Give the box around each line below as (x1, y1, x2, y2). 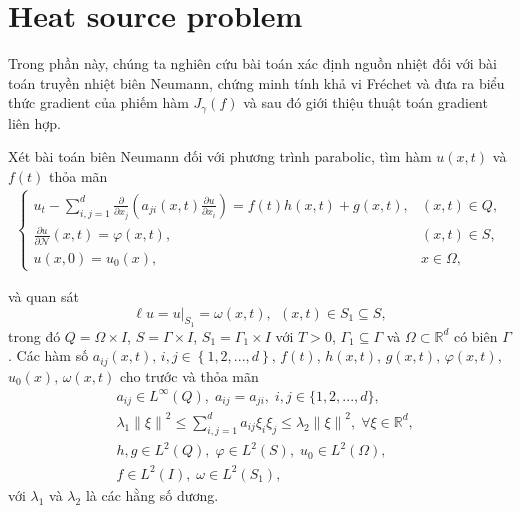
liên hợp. (8, 112, 61, 133)
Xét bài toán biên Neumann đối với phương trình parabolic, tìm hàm (8, 146, 432, 167)
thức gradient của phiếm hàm (8, 92, 189, 113)
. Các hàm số (8, 345, 89, 366)
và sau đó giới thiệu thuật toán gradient (243, 92, 488, 113)
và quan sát (8, 286, 79, 307)
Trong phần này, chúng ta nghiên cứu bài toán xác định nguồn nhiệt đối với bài (8, 53, 497, 74)
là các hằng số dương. (85, 484, 219, 505)
